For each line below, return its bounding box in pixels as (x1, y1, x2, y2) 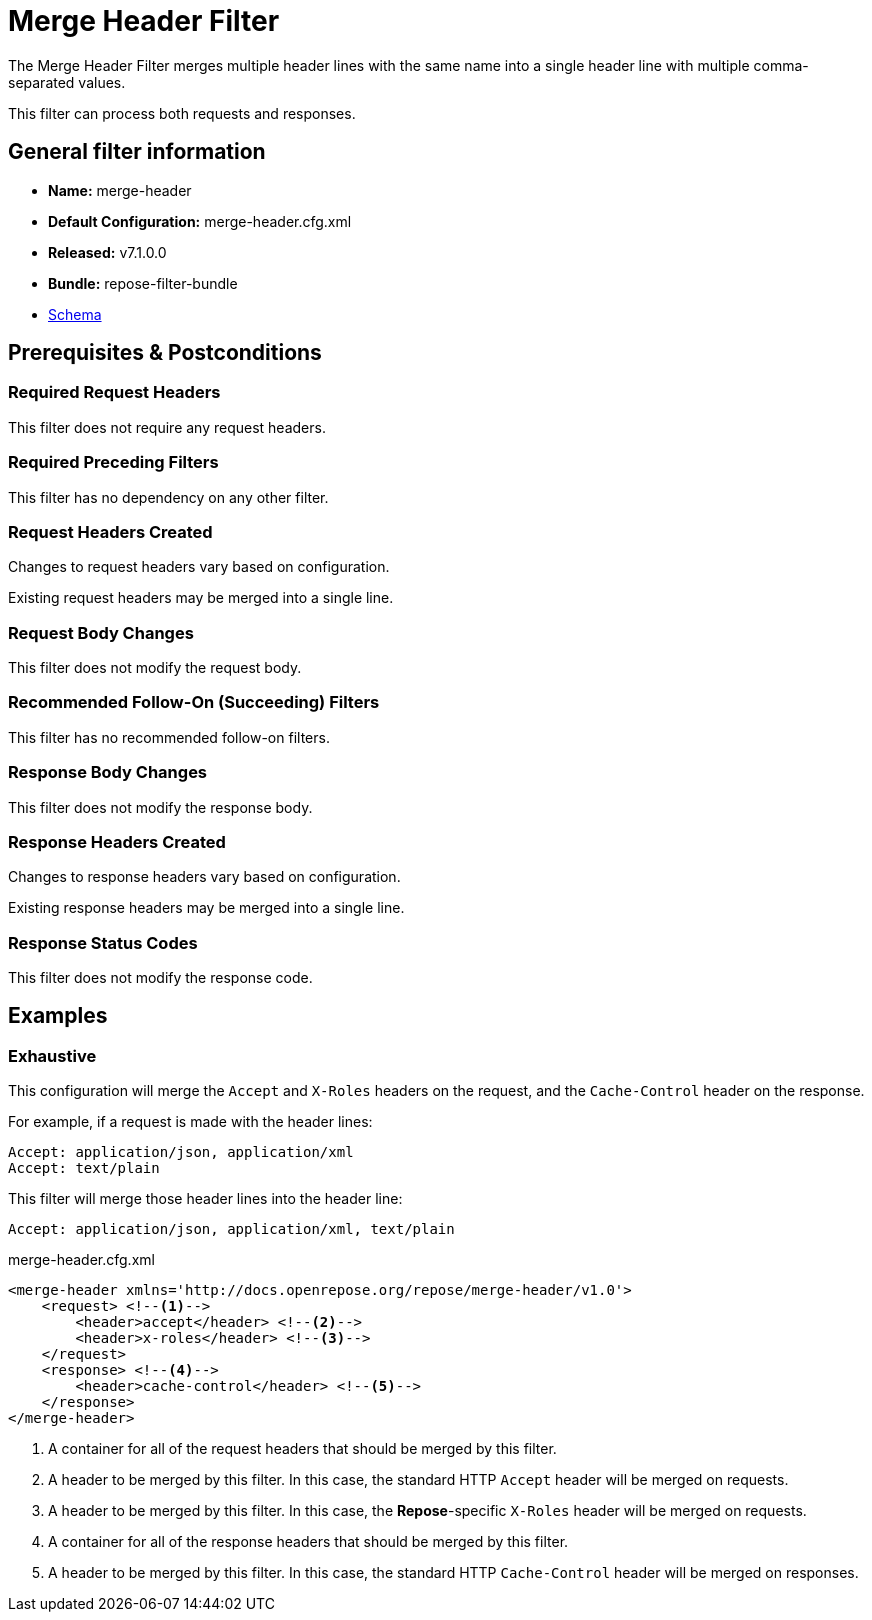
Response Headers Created (8, 831, 226, 852)
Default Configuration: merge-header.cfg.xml (48, 212, 352, 230)
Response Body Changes (8, 762, 208, 783)
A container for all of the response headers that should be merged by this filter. (48, 1533, 569, 1551)
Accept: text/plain (8, 1160, 160, 1177)
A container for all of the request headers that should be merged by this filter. (48, 1440, 557, 1458)
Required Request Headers (8, 382, 221, 403)
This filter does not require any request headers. (8, 418, 326, 436)
